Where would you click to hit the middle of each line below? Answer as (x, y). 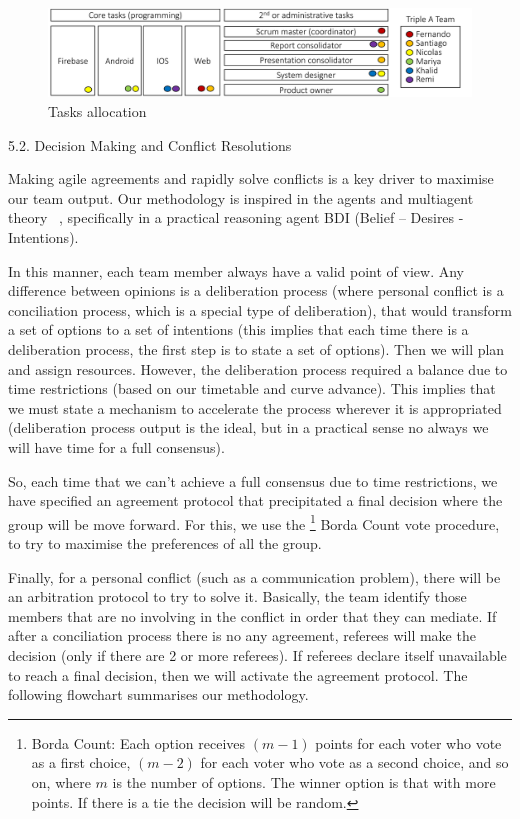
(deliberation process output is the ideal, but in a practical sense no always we (248, 427)
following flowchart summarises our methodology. (158, 694)
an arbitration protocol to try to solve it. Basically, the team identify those (237, 596)
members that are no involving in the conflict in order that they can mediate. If (252, 615)
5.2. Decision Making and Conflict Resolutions (150, 144)
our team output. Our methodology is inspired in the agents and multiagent (241, 197)
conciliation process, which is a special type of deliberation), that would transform (260, 309)
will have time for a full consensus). (116, 446)
